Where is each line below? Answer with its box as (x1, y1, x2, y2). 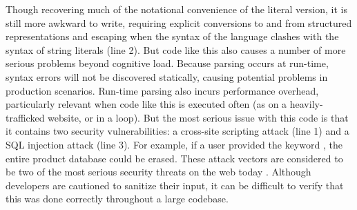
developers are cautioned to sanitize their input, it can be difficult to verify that (6, 178, 344, 192)
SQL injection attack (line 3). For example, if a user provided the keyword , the (6, 137, 342, 151)
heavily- (289, 97, 323, 111)
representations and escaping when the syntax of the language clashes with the (6, 29, 339, 44)
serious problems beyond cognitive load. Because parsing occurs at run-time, (6, 56, 329, 70)
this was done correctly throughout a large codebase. (6, 191, 229, 206)
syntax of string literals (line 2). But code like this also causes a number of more (6, 42, 346, 57)
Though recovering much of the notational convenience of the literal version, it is (6, 2, 347, 16)
